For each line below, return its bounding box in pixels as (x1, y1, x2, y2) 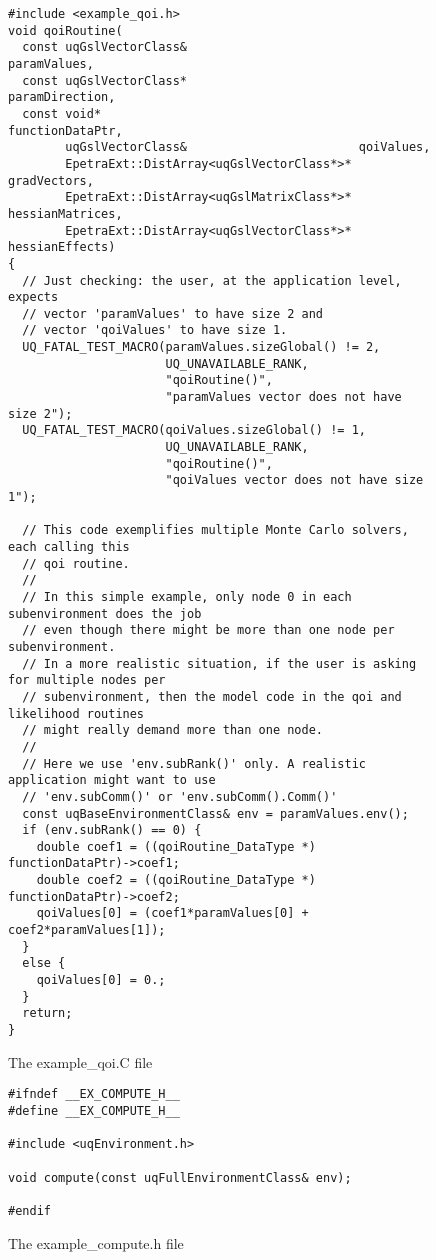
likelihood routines (8, 706, 145, 721)
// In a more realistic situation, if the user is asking (22, 656, 417, 671)
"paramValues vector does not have (165, 390, 402, 405)
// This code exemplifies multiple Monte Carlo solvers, (22, 523, 409, 538)
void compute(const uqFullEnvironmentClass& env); (8, 1170, 352, 1185)
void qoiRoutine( (8, 23, 123, 38)
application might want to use (8, 773, 216, 788)
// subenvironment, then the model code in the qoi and (22, 689, 402, 704)
